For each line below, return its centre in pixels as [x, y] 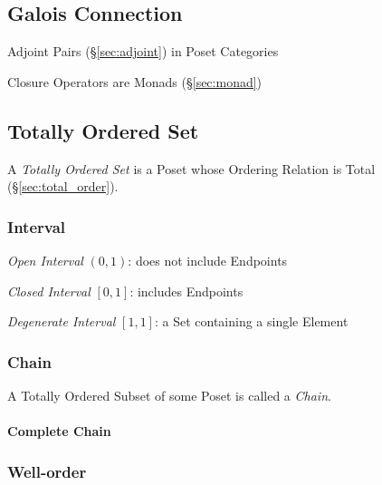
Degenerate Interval [62, 321]
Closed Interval [49, 291]
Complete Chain [59, 431]
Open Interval [45, 260]
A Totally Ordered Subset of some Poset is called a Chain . [169, 395]
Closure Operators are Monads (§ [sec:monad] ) [135, 81]
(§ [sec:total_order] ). [63, 186]
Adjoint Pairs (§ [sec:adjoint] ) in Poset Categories [143, 51]
